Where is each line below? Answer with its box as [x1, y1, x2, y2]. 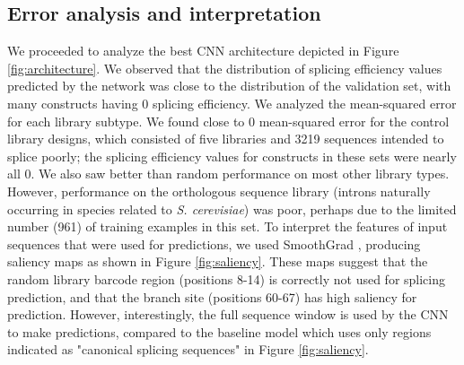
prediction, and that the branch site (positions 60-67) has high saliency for [7, 287, 417, 306]
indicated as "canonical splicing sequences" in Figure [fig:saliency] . [7, 340, 369, 359]
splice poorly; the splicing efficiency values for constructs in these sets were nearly [7, 146, 457, 165]
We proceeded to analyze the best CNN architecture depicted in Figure [7, 41, 399, 60]
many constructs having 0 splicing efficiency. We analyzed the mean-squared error [7, 93, 457, 112]
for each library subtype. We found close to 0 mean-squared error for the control [7, 111, 450, 130]
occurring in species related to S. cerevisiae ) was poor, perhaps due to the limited [7, 199, 457, 218]
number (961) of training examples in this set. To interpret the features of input [7, 217, 448, 236]
